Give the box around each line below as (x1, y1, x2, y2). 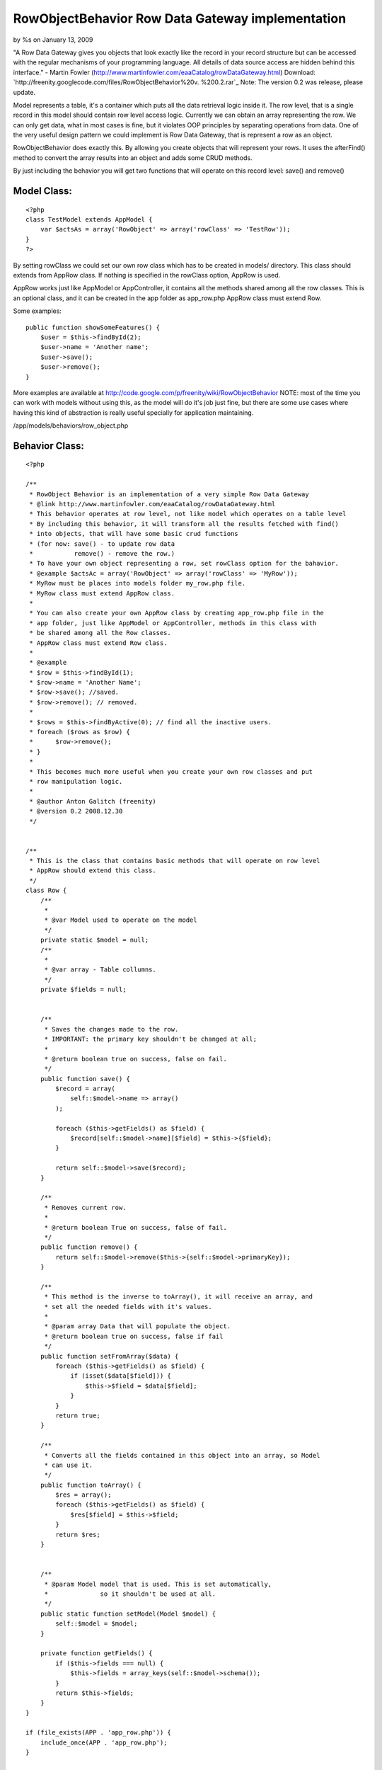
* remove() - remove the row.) (29, 549, 175, 557)
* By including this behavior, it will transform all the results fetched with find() (29, 520, 340, 527)
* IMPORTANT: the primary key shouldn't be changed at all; (44, 1035, 257, 1044)
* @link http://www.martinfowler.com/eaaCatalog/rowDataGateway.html (29, 500, 276, 508)
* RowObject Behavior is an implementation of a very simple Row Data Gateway (29, 490, 309, 498)
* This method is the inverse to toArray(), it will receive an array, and (44, 1293, 313, 1301)
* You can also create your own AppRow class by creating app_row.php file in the (29, 609, 325, 617)
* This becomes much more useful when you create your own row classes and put (29, 767, 313, 775)
